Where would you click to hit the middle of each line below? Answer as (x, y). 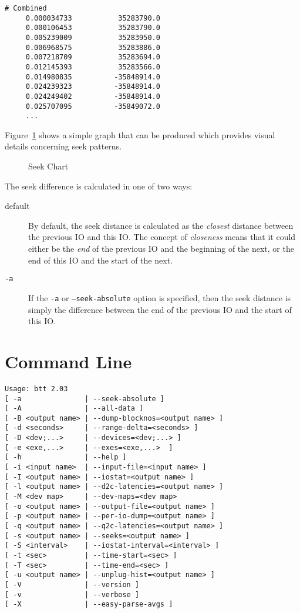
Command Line (68, 361)
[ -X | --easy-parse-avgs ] (89, 604)
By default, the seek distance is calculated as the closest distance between (161, 225)
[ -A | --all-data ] (74, 409)
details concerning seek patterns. (63, 146)
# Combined (26, 8)
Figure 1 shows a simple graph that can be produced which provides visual (140, 134)
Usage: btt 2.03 (36, 389)
